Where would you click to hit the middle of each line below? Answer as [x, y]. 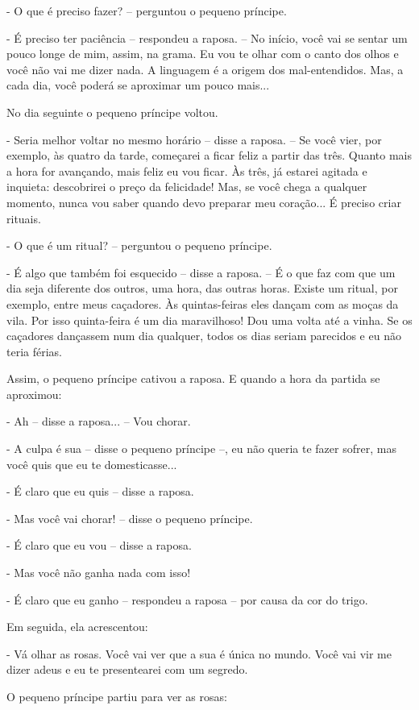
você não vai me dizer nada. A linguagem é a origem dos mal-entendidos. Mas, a [205, 69]
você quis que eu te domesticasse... [92, 464]
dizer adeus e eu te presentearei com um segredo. [127, 669]
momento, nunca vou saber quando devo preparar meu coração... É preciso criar [204, 202]
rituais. [24, 218]
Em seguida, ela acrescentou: [77, 627]
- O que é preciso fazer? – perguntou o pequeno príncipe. [147, 10]
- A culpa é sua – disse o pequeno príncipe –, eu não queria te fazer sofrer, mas [201, 448]
